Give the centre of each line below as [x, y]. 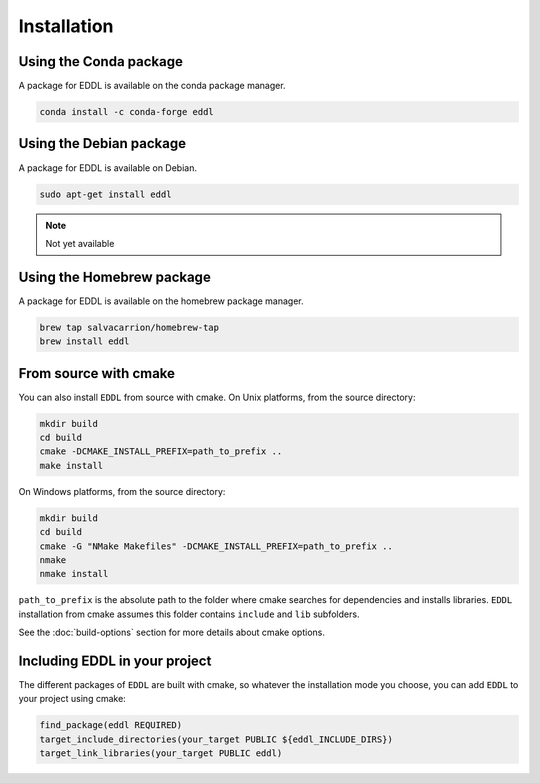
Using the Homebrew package [115, 276]
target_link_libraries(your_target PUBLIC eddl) [161, 753]
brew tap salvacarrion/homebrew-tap [129, 327]
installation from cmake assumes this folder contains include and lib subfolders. [189, 614]
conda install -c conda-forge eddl [126, 112]
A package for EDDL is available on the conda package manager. [152, 86]
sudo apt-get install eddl [105, 194]
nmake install [74, 574]
